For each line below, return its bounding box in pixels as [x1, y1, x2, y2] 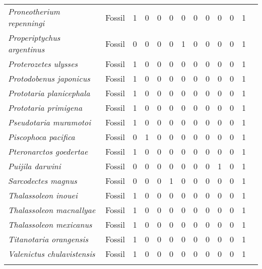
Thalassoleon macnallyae [8, 204, 96, 216]
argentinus [8, 43, 45, 55]
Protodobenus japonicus [8, 73, 90, 84]
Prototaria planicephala [8, 87, 90, 99]
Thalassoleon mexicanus [8, 219, 92, 230]
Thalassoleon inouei [8, 189, 78, 201]
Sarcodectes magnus [8, 175, 77, 186]
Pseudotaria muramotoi [8, 116, 91, 128]
